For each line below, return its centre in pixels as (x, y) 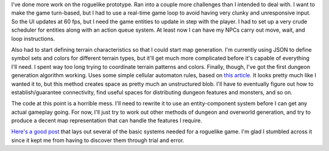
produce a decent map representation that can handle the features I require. (107, 121)
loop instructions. (33, 38)
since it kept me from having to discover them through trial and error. (98, 140)
